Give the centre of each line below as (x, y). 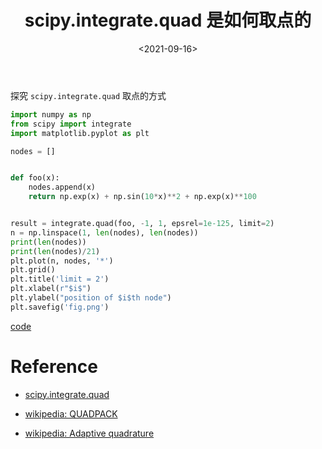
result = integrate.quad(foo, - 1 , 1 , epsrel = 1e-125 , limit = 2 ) (142, 224)
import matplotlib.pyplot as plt (80, 133)
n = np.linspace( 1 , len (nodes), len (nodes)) (104, 232)
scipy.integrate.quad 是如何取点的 (168, 20)
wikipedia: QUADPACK (71, 413)
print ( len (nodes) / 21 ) (55, 251)
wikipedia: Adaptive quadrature (89, 433)
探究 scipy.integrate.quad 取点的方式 (88, 95)
